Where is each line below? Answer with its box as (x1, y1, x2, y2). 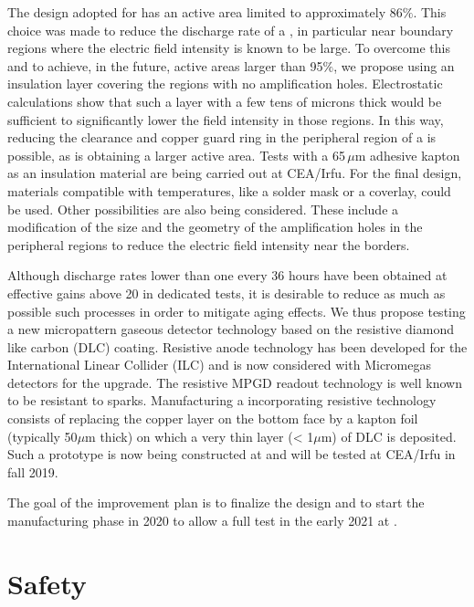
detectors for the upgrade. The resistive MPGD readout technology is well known (7, 372, 462, 392)
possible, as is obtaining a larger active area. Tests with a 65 (7, 145, 345, 164)
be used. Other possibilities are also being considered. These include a (7, 199, 399, 218)
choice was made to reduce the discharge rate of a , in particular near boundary (7, 20, 454, 39)
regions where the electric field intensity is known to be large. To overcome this (7, 38, 451, 58)
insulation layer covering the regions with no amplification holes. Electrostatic (7, 74, 443, 93)
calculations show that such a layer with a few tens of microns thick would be (7, 91, 442, 110)
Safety (7, 564, 87, 602)
